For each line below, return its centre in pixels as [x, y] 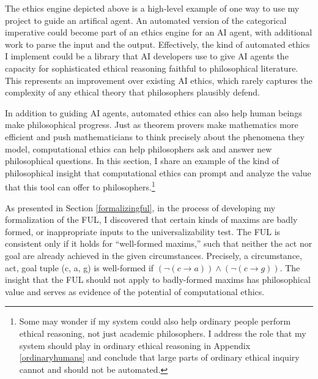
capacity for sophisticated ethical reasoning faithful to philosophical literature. [152, 68]
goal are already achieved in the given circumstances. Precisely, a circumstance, [153, 255]
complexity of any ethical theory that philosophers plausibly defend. [132, 92]
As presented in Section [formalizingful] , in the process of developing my [140, 207]
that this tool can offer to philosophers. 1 [80, 186]
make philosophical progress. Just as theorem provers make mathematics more [152, 125]
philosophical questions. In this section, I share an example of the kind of [142, 161]
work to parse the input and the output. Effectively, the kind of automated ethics [157, 44]
